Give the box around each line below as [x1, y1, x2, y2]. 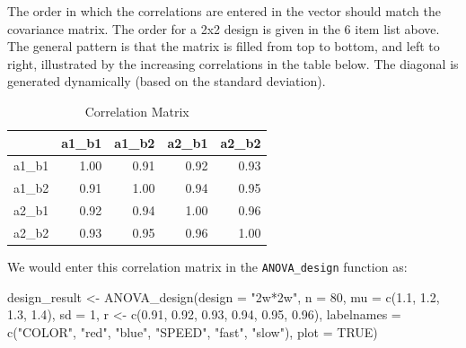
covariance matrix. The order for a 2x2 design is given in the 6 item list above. [7, 19, 440, 38]
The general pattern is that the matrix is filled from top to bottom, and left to [7, 37, 440, 56]
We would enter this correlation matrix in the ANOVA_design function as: [7, 257, 408, 276]
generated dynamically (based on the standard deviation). [7, 72, 326, 91]
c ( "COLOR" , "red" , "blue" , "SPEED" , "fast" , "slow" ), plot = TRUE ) [7, 322, 378, 341]
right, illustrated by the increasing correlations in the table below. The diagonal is [7, 54, 459, 73]
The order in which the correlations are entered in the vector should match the [7, 2, 442, 20]
